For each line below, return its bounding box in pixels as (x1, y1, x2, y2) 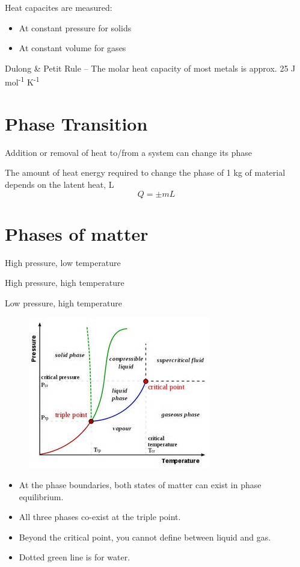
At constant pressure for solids (19, 21, 132, 34)
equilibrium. (19, 490, 64, 503)
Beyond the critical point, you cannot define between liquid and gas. (19, 530, 271, 543)
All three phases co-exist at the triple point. (19, 510, 181, 523)
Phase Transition (5, 111, 148, 135)
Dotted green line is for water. (19, 551, 130, 563)
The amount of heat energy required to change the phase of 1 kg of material (5, 166, 286, 179)
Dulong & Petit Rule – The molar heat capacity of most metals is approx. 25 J (5, 61, 296, 74)
